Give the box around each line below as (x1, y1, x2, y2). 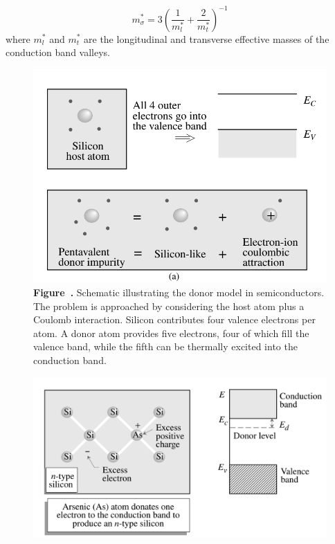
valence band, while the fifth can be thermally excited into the (33, 339, 298, 354)
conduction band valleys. (6, 45, 110, 60)
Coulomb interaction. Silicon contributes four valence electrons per (33, 312, 316, 327)
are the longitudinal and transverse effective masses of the (84, 31, 329, 46)
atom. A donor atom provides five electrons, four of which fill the (33, 325, 309, 340)
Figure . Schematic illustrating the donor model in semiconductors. (33, 285, 325, 299)
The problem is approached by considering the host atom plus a (33, 298, 305, 313)
